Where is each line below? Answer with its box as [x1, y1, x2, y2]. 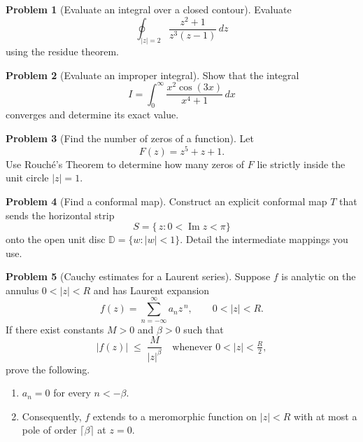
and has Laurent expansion [93, 282, 210, 297]
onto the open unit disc [6, 232, 106, 247]
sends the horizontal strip [6, 207, 115, 222]
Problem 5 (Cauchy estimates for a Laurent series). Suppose [6, 269, 271, 284]
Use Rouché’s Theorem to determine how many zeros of [6, 156, 245, 171]
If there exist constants [6, 322, 104, 336]
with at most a [294, 408, 357, 423]
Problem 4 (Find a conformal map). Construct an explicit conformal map [6, 193, 327, 208]
